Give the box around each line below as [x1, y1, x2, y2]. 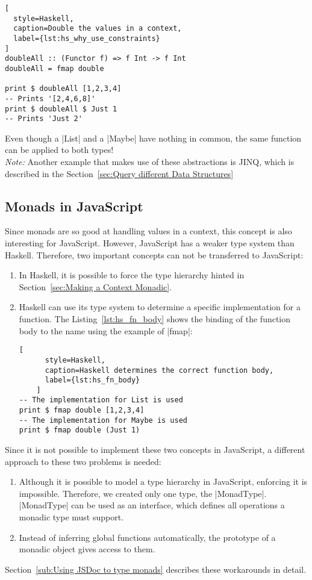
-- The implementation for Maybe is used [19, 416, 187, 425]
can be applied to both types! [5, 143, 114, 156]
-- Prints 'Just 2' [5, 114, 83, 123]
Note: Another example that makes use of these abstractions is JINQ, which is [5, 155, 295, 168]
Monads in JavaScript [5, 196, 143, 215]
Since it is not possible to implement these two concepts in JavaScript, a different [5, 443, 305, 456]
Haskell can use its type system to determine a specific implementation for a [19, 301, 301, 313]
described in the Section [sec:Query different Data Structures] [5, 167, 234, 179]
